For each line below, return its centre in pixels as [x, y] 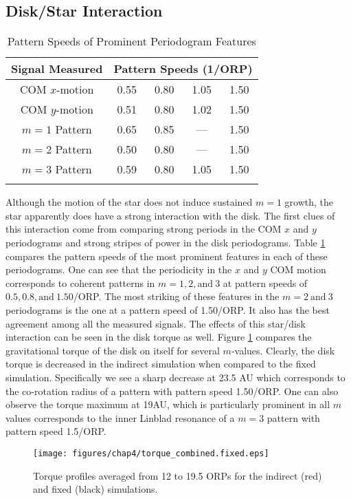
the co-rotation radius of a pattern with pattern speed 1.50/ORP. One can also [172, 391]
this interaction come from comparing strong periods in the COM [144, 229]
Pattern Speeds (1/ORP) [183, 69]
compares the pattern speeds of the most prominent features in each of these [167, 256]
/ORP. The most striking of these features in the [176, 296]
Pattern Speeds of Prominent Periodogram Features [132, 41]
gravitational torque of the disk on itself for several [113, 350]
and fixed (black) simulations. [95, 489]
